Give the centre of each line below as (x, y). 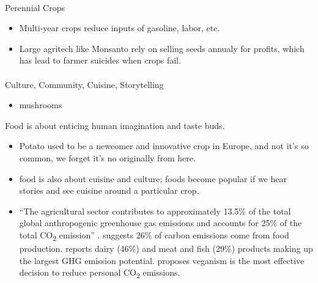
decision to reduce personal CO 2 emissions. (100, 273)
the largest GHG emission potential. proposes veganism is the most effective (162, 260)
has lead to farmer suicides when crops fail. (100, 60)
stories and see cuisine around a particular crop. (109, 190)
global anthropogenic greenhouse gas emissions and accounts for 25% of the (161, 223)
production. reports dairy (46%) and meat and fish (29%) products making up (166, 248)
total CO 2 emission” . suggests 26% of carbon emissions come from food (154, 235)
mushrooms (41, 105)
